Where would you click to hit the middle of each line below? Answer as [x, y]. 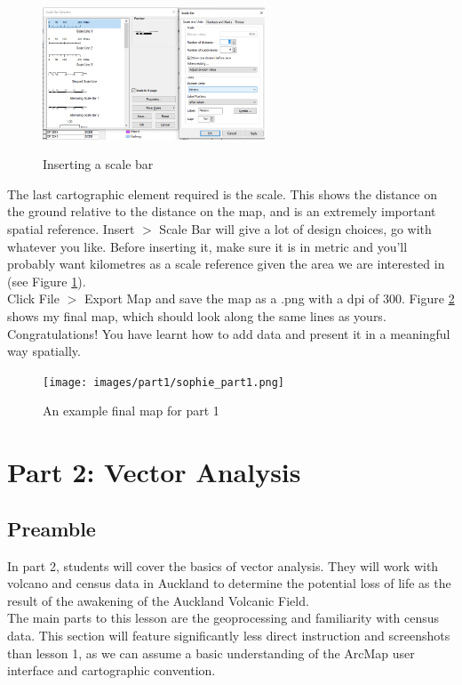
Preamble [52, 528]
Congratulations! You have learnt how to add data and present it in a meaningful [229, 333]
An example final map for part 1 [131, 411]
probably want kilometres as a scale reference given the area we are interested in [226, 264]
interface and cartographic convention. [112, 670]
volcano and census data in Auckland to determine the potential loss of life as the [229, 583]
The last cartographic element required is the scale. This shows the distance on [223, 193]
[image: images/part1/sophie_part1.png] [164, 382]
